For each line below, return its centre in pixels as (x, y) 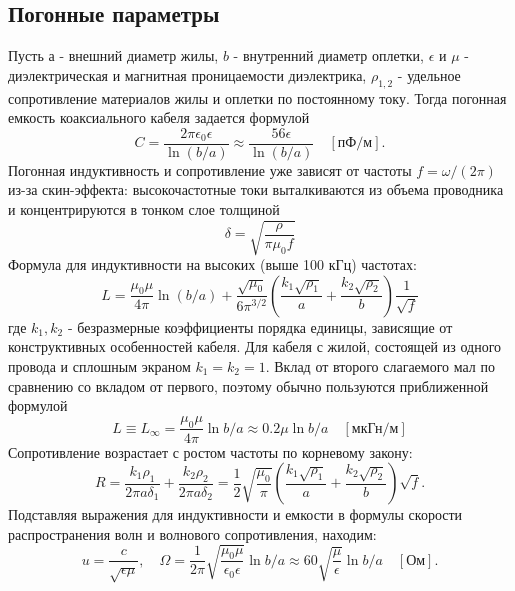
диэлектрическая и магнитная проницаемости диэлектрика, (187, 74)
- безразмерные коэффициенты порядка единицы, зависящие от (260, 326)
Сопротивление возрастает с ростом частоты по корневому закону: (210, 451)
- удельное (429, 74)
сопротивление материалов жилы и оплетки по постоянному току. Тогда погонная (257, 97)
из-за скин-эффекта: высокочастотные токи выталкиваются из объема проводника (256, 189)
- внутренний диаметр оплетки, (328, 55)
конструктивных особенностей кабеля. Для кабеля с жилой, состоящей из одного (255, 346)
